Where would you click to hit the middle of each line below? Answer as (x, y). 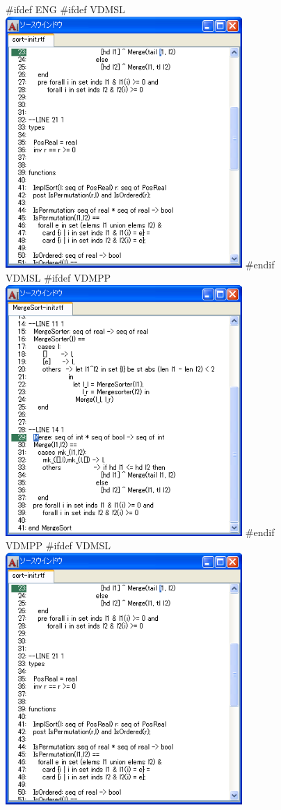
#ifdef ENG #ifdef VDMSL (65, 9)
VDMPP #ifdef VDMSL (58, 545)
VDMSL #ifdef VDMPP (58, 278)
